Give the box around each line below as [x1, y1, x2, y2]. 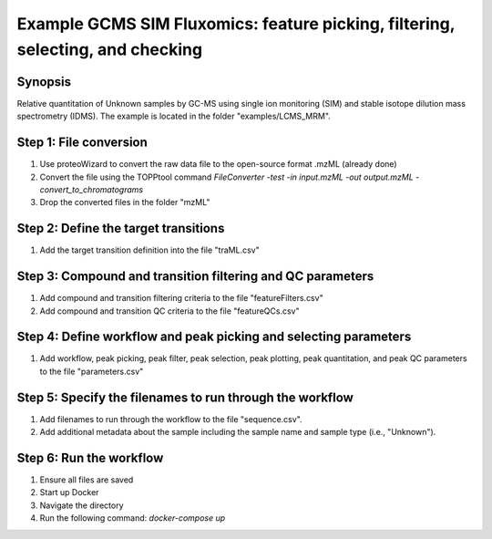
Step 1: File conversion [16, 135, 148, 150]
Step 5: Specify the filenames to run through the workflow [16, 389, 354, 405]
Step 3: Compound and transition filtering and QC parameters [16, 269, 374, 285]
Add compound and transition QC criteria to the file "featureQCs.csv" [39, 306, 300, 316]
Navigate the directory [39, 500, 124, 511]
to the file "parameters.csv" [39, 366, 144, 377]
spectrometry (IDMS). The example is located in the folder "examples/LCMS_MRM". [16, 110, 332, 122]
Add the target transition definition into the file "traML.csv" [39, 244, 260, 255]
